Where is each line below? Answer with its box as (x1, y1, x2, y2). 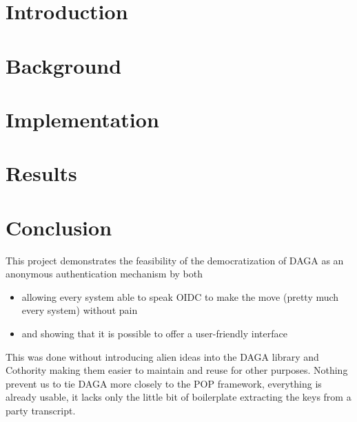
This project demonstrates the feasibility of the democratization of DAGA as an (6, 253, 344, 267)
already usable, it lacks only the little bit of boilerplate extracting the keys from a (6, 390, 351, 404)
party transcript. (6, 403, 76, 417)
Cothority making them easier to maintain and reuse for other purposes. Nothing (6, 363, 348, 377)
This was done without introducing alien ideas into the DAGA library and (6, 349, 319, 363)
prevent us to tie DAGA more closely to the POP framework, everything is (6, 376, 322, 390)
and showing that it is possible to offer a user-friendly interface (21, 326, 287, 340)
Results (6, 159, 77, 187)
